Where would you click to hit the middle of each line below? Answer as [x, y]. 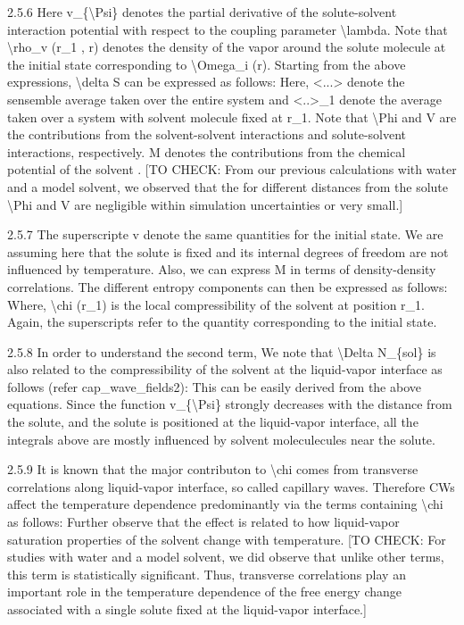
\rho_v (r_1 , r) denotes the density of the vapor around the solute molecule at [227, 47]
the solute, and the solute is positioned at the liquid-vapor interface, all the [213, 422]
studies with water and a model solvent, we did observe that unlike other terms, [226, 557]
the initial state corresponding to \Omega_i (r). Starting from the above [207, 64]
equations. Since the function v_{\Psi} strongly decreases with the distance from [230, 404]
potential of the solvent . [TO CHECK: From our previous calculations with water [232, 169]
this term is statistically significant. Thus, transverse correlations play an [207, 574]
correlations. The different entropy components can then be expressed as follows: [228, 286]
